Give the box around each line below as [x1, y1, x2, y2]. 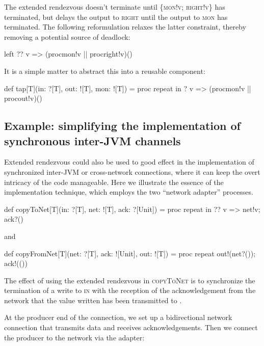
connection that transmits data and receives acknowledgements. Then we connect [4, 322, 258, 333]
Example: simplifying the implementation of [4, 118, 241, 134]
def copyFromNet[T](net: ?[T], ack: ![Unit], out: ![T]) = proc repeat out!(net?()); [4, 248, 256, 258]
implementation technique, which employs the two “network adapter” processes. [4, 187, 253, 197]
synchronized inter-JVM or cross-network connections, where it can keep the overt [4, 166, 260, 177]
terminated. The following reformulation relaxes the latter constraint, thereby [4, 21, 246, 32]
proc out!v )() [4, 93, 42, 103]
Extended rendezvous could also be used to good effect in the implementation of [4, 156, 254, 167]
